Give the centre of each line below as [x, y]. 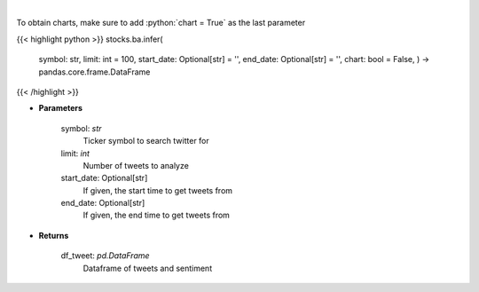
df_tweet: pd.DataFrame [105, 256]
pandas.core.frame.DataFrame [94, 72]
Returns [54, 235]
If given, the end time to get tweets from [157, 215]
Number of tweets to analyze [136, 165]
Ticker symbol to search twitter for [146, 141]
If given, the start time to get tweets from [158, 190]
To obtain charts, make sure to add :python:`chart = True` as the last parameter [161, 23]
